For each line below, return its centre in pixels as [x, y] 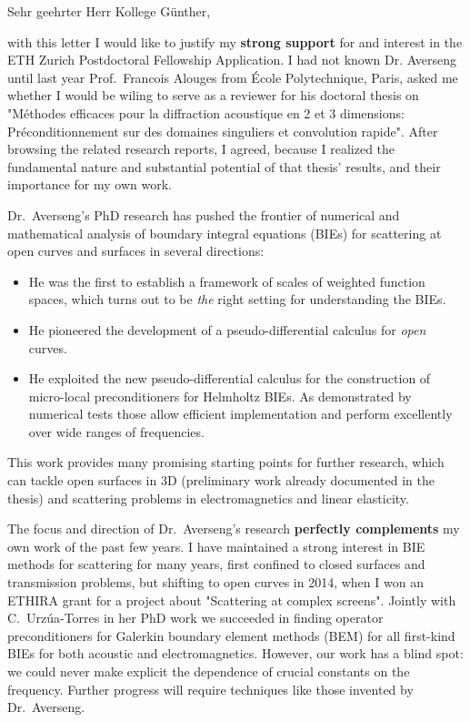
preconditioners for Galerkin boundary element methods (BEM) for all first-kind [231, 635]
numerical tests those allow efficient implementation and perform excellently [240, 414]
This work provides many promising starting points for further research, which [226, 462]
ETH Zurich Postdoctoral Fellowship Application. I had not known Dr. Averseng [232, 60]
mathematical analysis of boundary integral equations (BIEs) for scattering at [225, 233]
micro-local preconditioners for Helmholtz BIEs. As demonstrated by [220, 396]
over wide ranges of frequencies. [116, 431]
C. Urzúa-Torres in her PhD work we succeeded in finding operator [195, 618]
